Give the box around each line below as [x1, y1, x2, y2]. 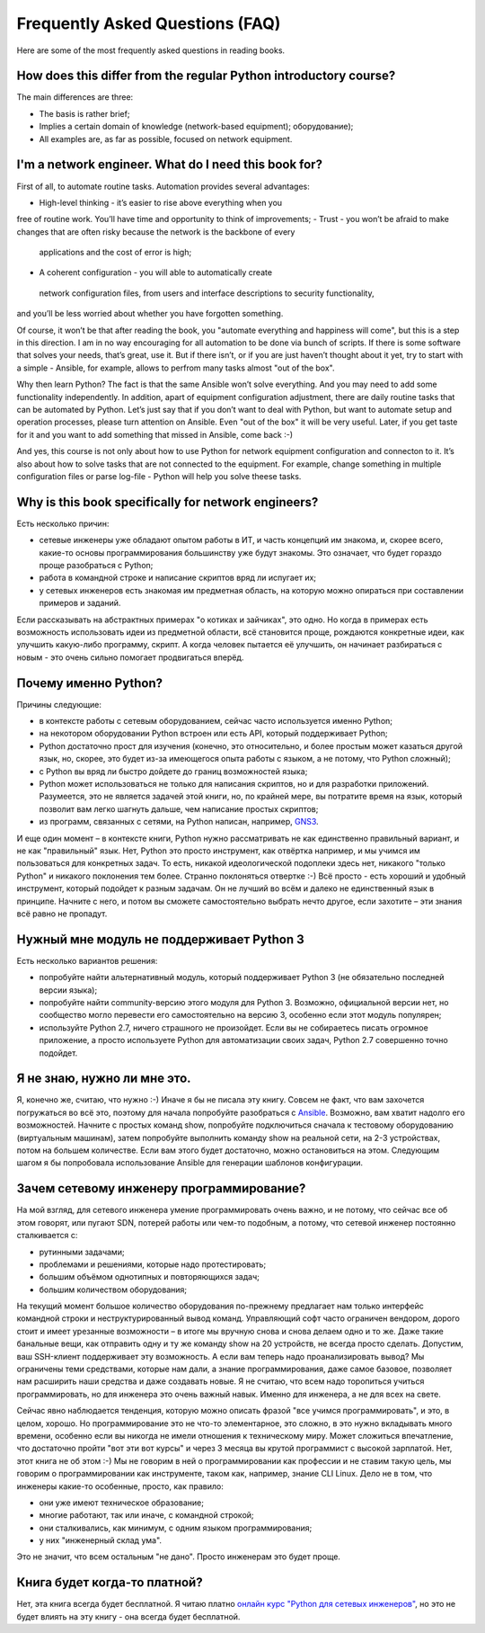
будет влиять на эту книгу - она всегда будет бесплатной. [16, 1611, 241, 1622]
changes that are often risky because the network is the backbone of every [16, 226, 295, 237]
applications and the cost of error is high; [39, 247, 192, 258]
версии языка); [39, 985, 98, 995]
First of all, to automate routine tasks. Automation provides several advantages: [16, 181, 310, 192]
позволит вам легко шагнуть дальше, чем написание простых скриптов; [39, 803, 319, 814]
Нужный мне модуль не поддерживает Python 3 [16, 932, 304, 947]
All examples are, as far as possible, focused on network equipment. [39, 133, 293, 144]
